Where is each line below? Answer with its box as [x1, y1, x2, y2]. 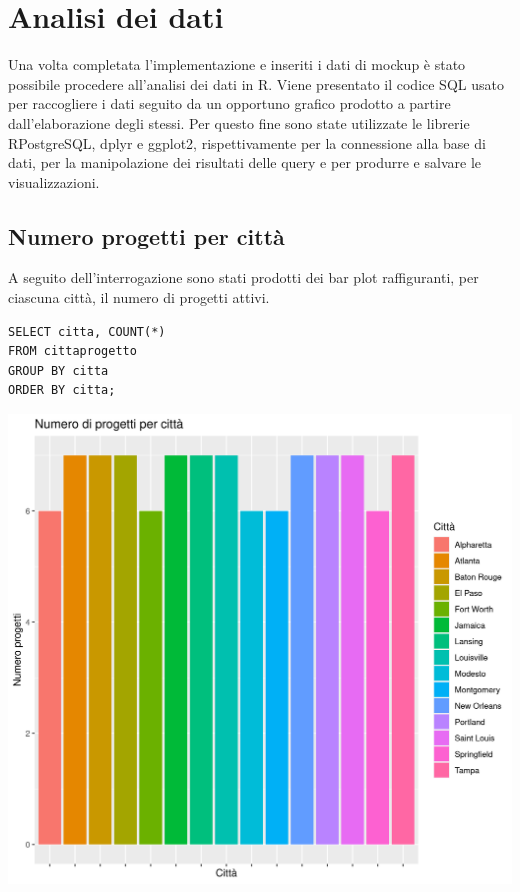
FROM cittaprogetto [8, 344, 137, 359]
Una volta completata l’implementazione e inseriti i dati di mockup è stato [8, 54, 466, 75]
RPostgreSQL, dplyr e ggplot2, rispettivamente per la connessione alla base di [8, 132, 486, 153]
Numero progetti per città [8, 220, 285, 251]
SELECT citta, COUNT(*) [8, 324, 166, 339]
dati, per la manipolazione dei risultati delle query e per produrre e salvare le [8, 152, 481, 173]
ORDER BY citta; [8, 383, 116, 398]
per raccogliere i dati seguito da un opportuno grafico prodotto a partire [8, 93, 451, 114]
